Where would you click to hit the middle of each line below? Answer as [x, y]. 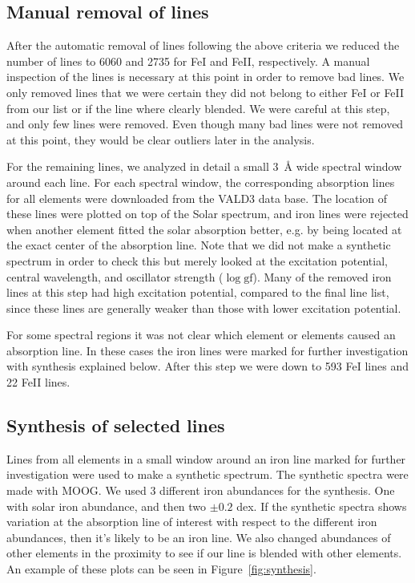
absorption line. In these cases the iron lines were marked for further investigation [207, 350]
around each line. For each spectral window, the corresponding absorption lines [201, 182]
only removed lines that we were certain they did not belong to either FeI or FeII [205, 92]
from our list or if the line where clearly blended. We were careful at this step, [198, 108]
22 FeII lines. [38, 382]
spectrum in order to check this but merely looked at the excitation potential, [197, 260]
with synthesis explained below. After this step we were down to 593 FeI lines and [207, 366]
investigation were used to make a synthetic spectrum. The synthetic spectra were [207, 474]
